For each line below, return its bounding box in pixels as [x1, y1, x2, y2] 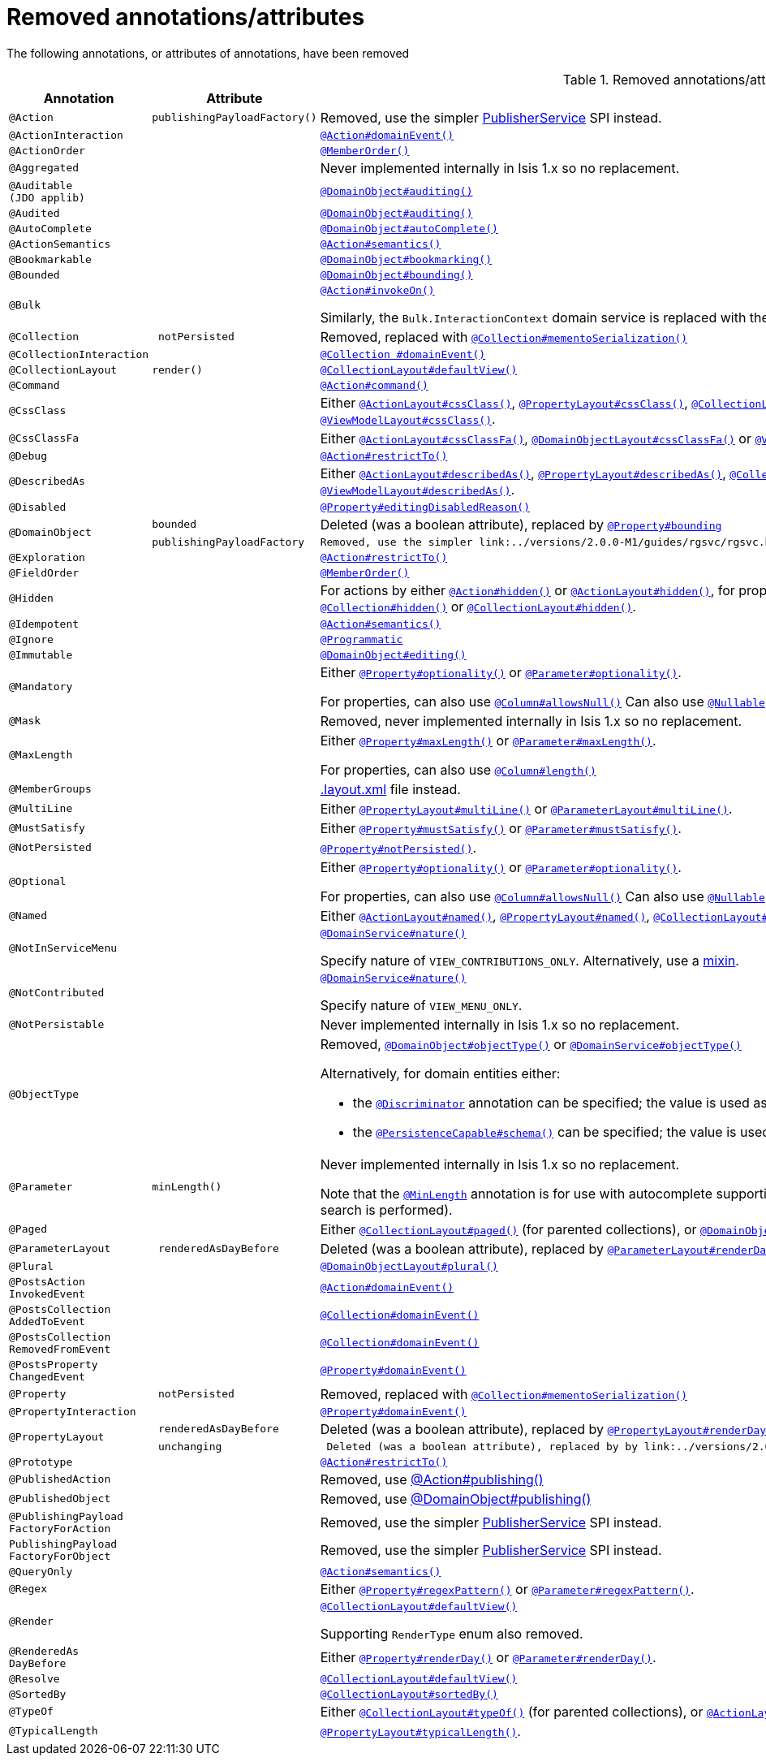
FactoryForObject [9, 1549, 111, 1562]
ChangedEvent [9, 1370, 85, 1383]
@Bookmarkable [9, 253, 92, 266]
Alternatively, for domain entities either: [320, 1065, 561, 1082]
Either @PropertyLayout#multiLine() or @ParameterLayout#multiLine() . [320, 800, 733, 817]
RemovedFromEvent [9, 1342, 111, 1355]
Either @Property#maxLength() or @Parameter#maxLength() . [320, 732, 656, 749]
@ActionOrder [9, 144, 85, 157]
